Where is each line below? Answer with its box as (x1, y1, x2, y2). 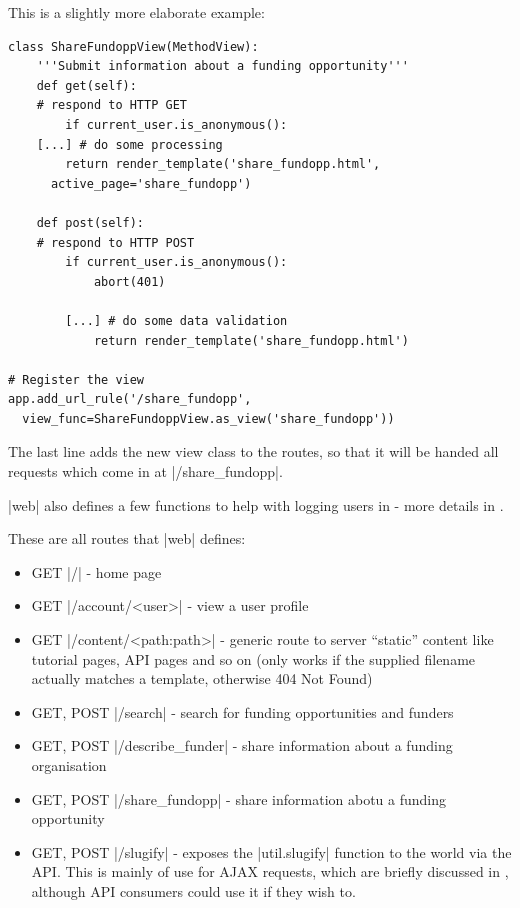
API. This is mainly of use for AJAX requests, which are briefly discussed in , (31, 861, 509, 882)
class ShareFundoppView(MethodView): (8, 39, 259, 54)
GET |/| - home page (31, 561, 162, 582)
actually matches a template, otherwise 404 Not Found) (31, 668, 373, 689)
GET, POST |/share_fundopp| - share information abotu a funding (31, 788, 447, 809)
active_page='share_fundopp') (50, 176, 252, 191)
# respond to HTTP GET (36, 98, 187, 113)
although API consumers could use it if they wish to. (31, 880, 356, 901)
